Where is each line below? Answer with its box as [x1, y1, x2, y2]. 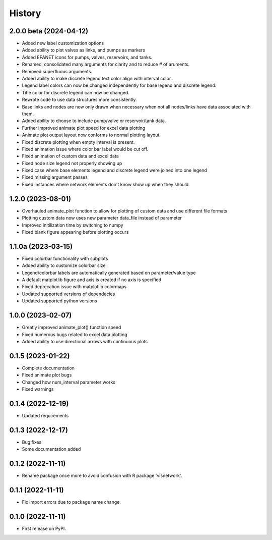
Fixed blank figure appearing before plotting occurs [22, 229, 129, 235]
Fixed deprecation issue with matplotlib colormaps [22, 284, 127, 290]
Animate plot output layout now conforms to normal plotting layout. [22, 132, 161, 138]
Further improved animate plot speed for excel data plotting [22, 125, 146, 131]
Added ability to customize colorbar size [22, 262, 106, 268]
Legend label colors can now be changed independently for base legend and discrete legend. [22, 82, 217, 88]
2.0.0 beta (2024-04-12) [9, 27, 89, 35]
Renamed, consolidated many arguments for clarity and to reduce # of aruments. [22, 61, 190, 68]
